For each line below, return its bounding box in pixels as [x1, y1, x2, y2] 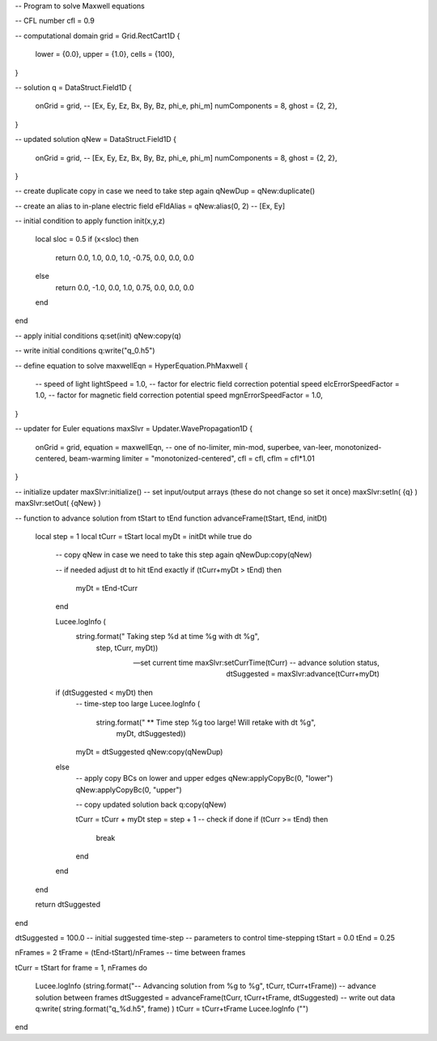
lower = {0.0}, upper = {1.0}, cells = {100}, [35, 49, 176, 59]
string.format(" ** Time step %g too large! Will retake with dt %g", [95, 718, 316, 727]
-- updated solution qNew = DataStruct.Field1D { [15, 135, 177, 144]
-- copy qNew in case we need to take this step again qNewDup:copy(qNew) [55, 550, 312, 559]
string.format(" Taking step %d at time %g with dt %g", [75, 632, 260, 641]
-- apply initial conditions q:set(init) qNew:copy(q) [15, 331, 182, 341]
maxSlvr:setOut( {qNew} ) [15, 499, 101, 508]
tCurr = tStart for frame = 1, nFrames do [15, 962, 147, 972]
